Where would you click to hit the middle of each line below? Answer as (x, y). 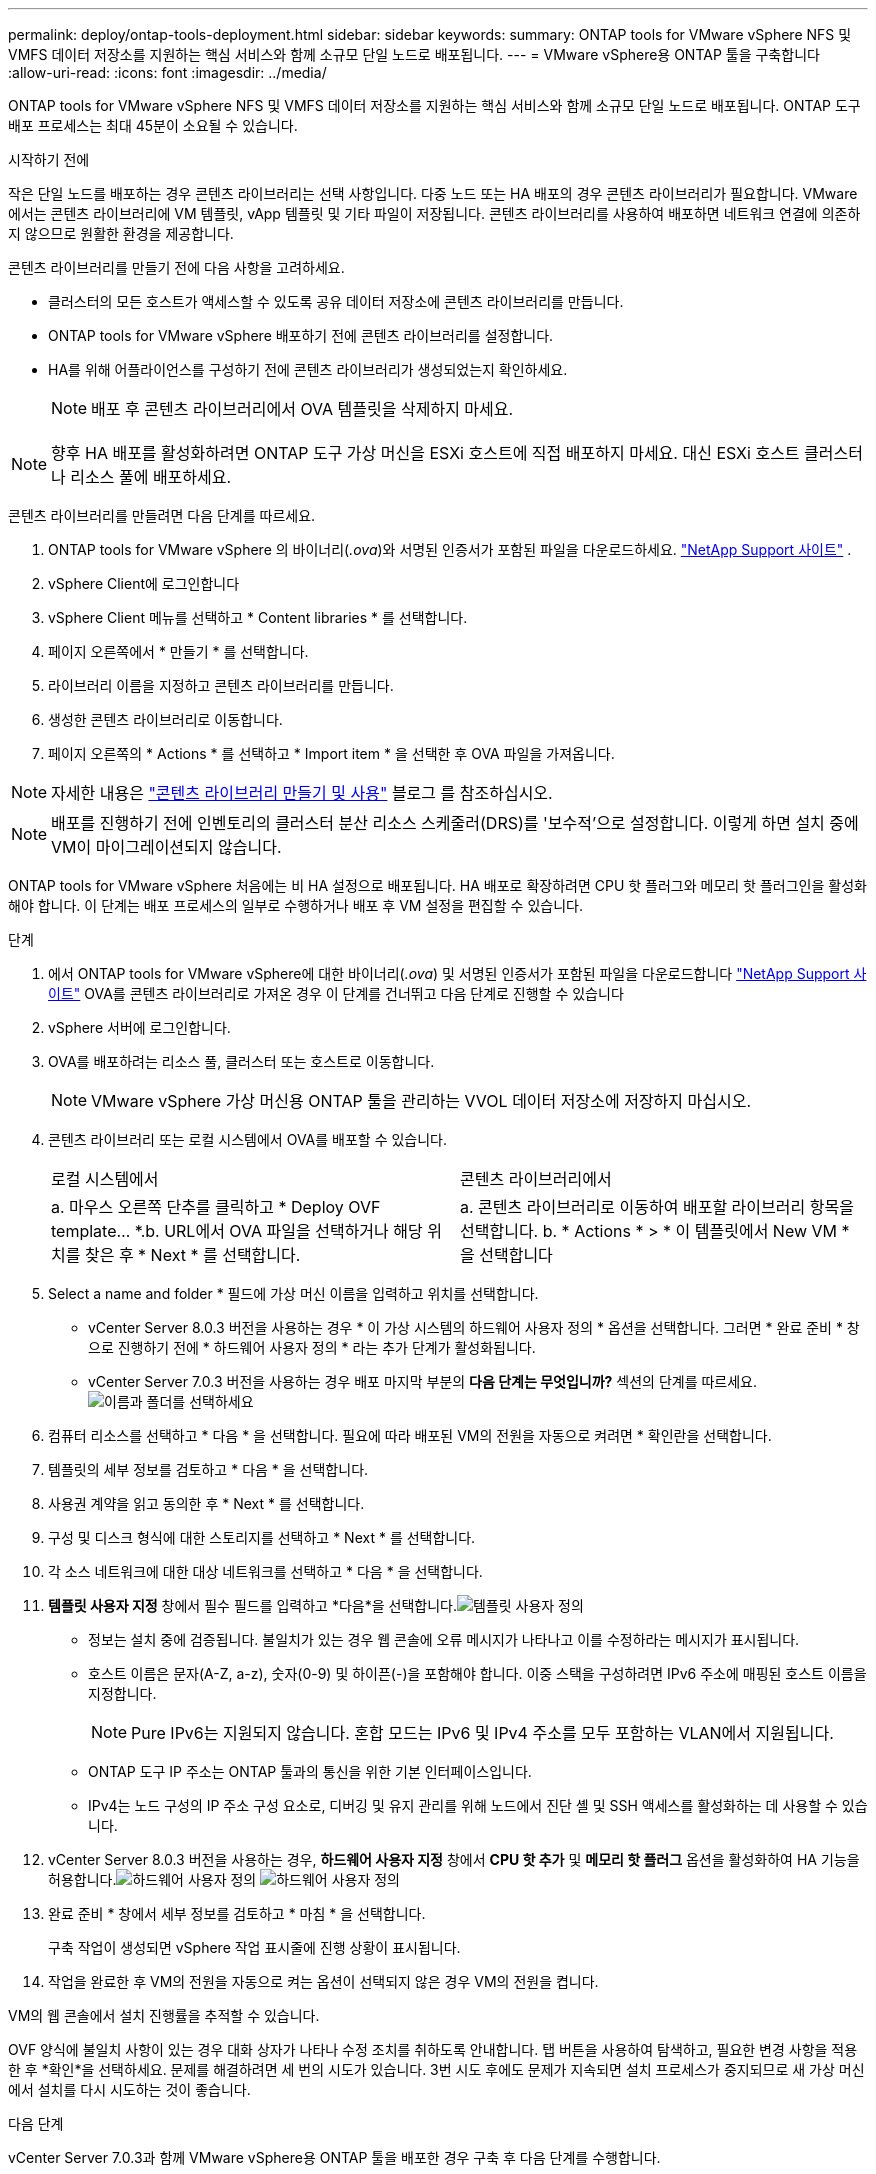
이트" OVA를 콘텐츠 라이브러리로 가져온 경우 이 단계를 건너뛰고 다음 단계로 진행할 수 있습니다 (336, 993)
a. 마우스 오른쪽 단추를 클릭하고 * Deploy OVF (216, 1207)
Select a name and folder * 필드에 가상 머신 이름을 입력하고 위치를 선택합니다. (293, 1293)
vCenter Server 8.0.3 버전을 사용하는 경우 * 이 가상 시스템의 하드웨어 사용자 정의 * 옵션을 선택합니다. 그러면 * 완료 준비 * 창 (474, 1327)
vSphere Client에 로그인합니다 (144, 583)
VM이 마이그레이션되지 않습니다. (166, 847)
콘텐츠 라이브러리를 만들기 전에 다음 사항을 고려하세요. (176, 267)
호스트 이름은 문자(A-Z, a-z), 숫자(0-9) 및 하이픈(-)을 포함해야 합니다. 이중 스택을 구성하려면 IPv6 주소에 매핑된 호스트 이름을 (477, 1673)
